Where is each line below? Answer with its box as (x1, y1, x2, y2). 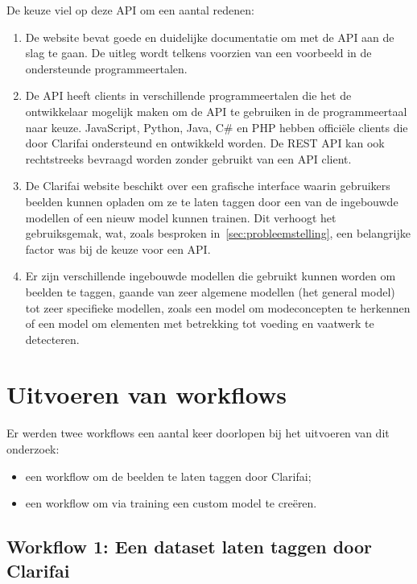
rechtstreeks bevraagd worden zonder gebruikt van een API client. (25, 150, 352, 167)
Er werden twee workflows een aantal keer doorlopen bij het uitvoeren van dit (6, 425, 390, 441)
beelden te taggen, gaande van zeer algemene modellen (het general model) (25, 283, 395, 300)
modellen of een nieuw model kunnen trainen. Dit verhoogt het (25, 209, 336, 226)
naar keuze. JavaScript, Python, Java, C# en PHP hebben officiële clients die (25, 118, 408, 135)
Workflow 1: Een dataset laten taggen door (6, 534, 372, 559)
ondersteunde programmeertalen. (25, 60, 188, 77)
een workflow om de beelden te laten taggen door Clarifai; (25, 467, 312, 484)
